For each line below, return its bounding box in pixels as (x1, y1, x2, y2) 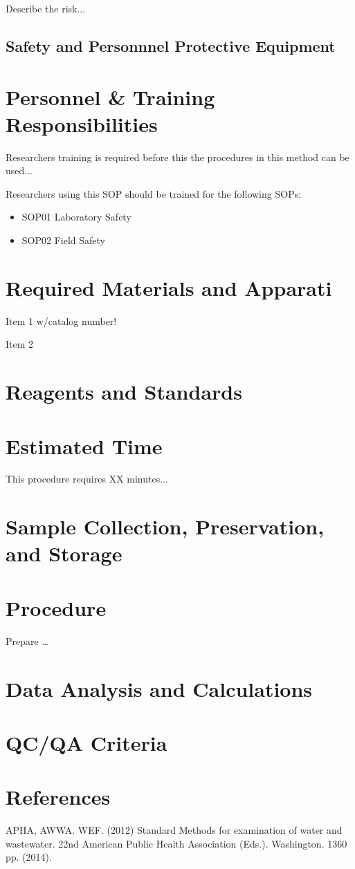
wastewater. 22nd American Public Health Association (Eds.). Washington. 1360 (6, 836, 347, 850)
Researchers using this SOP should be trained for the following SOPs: (6, 186, 302, 200)
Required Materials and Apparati (6, 273, 332, 301)
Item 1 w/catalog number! (6, 313, 117, 328)
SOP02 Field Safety (21, 233, 105, 247)
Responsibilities (6, 109, 158, 138)
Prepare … (6, 633, 48, 648)
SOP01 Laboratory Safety (21, 209, 131, 224)
